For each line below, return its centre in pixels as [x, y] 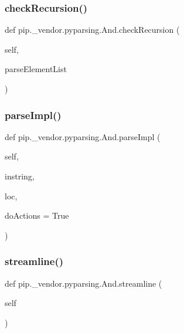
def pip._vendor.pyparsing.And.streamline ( [84, 283]
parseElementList [36, 69]
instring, [20, 176]
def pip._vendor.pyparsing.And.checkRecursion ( [92, 30]
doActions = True [37, 215]
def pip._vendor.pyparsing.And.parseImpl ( [83, 136]
